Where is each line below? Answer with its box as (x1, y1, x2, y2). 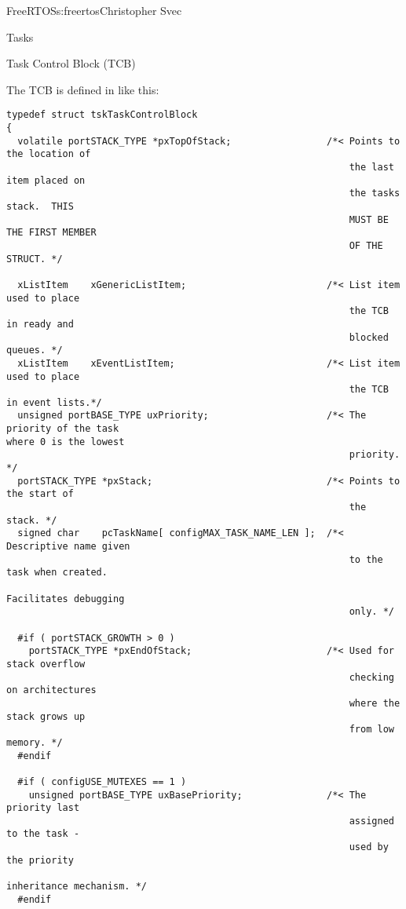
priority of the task (6, 423, 119, 435)
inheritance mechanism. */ (6, 881, 147, 893)
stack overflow (6, 658, 86, 670)
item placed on (6, 174, 86, 186)
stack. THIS (6, 200, 74, 212)
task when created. (6, 567, 108, 579)
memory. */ (6, 736, 63, 748)
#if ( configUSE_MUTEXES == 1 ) (17, 776, 187, 787)
